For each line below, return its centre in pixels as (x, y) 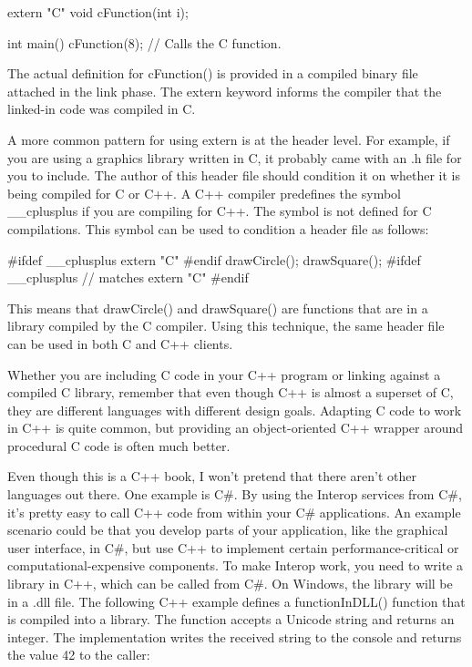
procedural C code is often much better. (119, 445)
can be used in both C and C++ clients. (120, 343)
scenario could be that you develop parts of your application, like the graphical (228, 530)
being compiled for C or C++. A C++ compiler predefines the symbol (204, 193)
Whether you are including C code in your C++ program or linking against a (224, 374)
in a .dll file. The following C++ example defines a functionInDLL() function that (236, 601)
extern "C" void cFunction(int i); (98, 12)
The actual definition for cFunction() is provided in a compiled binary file (213, 73)
